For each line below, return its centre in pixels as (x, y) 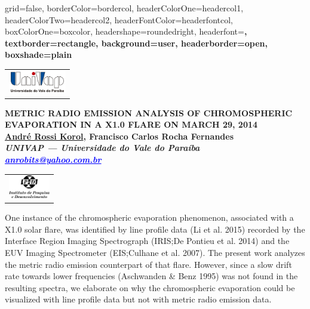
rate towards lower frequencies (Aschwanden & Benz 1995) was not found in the (151, 276)
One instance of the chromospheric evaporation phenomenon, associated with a (149, 217)
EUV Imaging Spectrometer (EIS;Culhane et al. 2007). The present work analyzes (155, 252)
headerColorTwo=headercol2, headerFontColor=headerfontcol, (119, 19)
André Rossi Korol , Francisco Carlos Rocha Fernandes (119, 136)
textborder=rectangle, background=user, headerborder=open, (136, 43)
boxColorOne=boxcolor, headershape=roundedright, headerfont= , (126, 31)
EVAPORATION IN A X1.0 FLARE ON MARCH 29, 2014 (131, 124)
